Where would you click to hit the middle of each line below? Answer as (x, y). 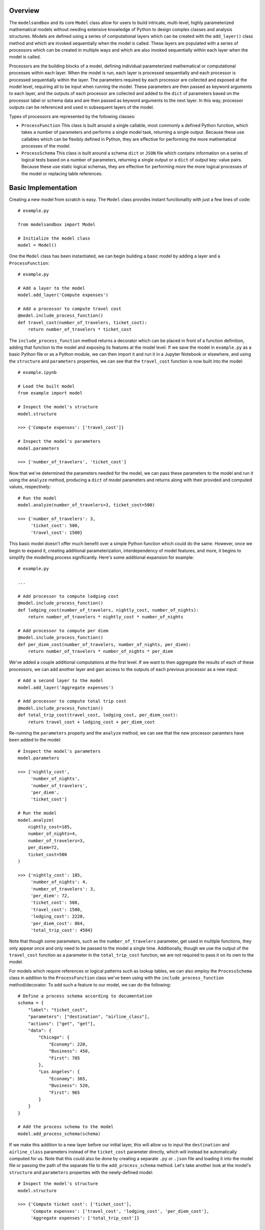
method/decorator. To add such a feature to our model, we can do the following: (90, 984)
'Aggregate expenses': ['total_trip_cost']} (85, 1218)
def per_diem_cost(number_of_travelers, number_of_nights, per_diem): (105, 644)
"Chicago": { (54, 1037)
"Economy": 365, (68, 1078)
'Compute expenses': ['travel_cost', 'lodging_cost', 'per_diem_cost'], (120, 1211)
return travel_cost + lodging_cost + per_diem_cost (91, 722)
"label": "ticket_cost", (58, 1010)
